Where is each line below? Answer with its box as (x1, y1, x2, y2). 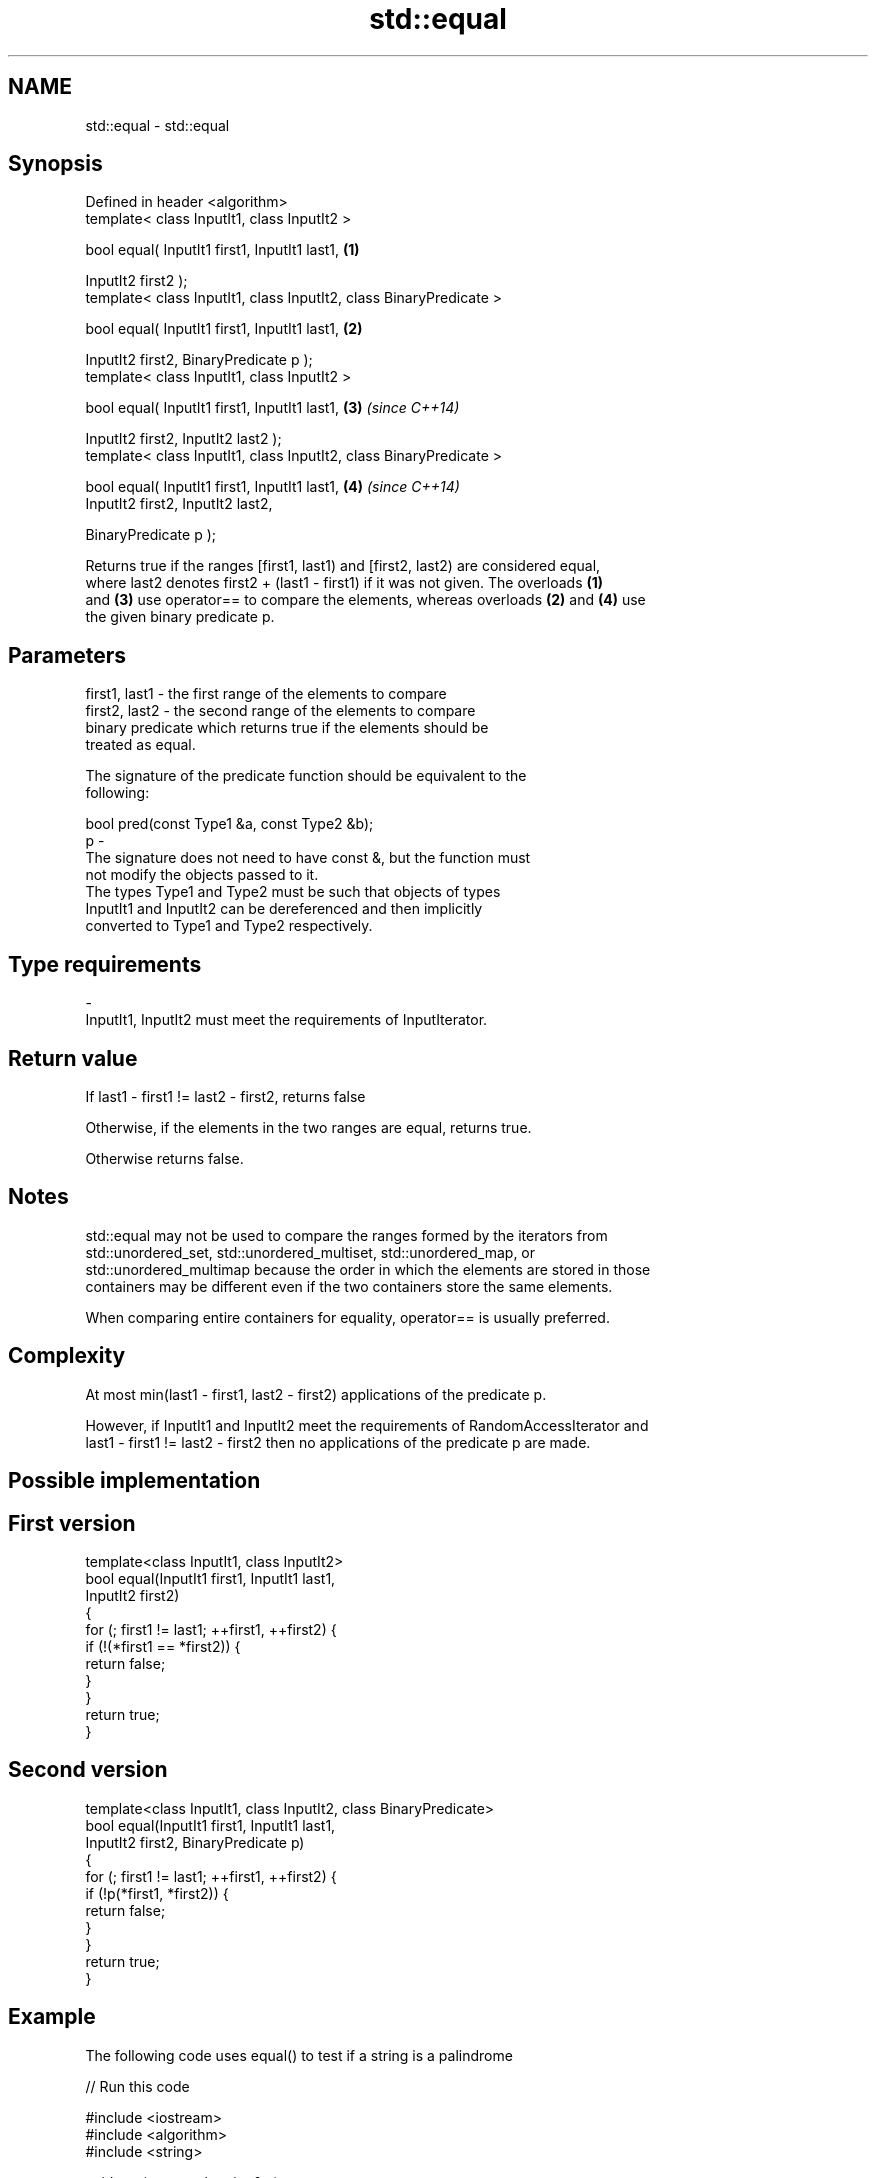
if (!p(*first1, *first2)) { (85, 1884, 229, 1902)
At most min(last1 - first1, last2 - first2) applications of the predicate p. (85, 1385, 547, 1403)
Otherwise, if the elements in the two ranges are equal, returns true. (85, 1118, 532, 1136)
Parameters (8, 642, 126, 668)
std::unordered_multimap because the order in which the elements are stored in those (85, 1260, 651, 1278)
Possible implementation (8, 1468, 261, 1494)
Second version (8, 1757, 168, 1783)
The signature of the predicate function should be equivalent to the (85, 767, 527, 785)
